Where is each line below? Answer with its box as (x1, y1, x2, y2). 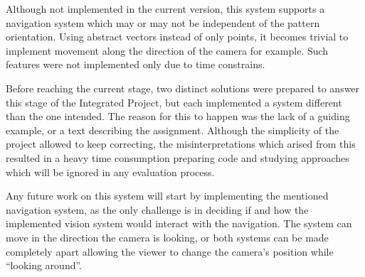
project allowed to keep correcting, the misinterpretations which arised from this (6, 136, 356, 151)
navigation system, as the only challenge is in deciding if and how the (6, 202, 309, 217)
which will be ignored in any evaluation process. (6, 164, 215, 179)
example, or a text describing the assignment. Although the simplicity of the (6, 122, 339, 137)
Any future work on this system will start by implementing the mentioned (6, 188, 329, 203)
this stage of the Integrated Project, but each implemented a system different (6, 94, 342, 109)
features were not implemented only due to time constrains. (6, 57, 265, 72)
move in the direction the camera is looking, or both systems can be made (6, 229, 329, 244)
